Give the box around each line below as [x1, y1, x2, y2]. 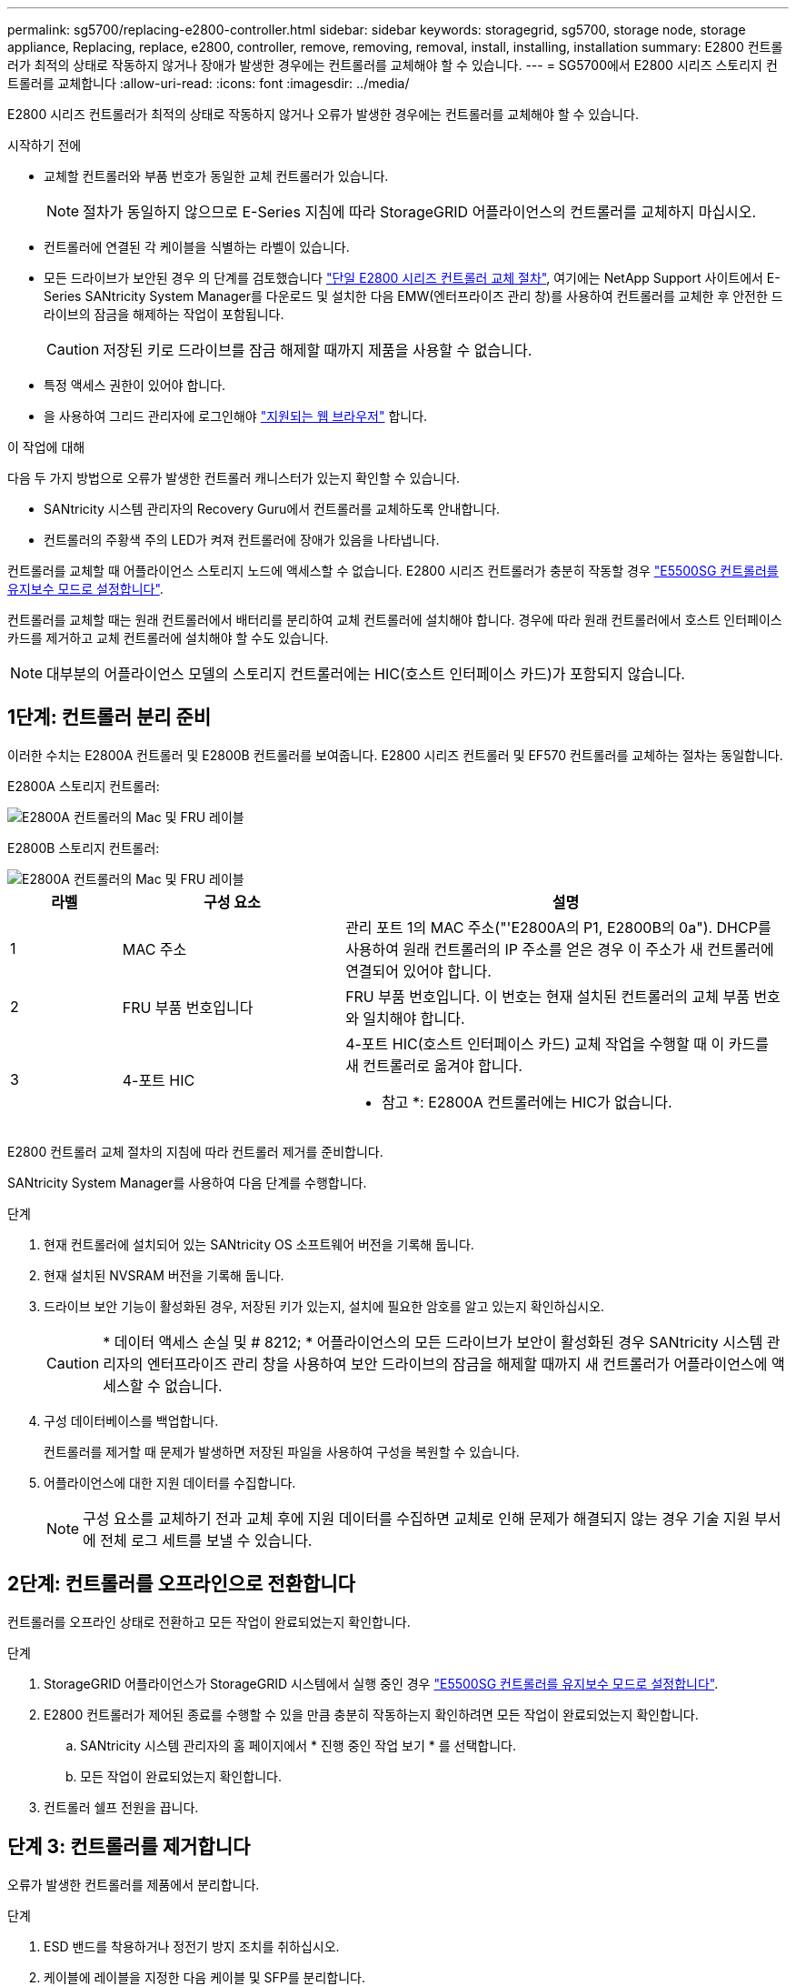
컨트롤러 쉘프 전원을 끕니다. [44, 1799, 199, 1815]
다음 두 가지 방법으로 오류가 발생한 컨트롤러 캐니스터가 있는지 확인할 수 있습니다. [7, 470, 461, 486]
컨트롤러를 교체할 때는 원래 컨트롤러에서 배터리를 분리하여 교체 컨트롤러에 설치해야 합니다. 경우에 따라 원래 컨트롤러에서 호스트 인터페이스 [7, 612, 782, 627]
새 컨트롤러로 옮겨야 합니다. [345, 1056, 522, 1075]
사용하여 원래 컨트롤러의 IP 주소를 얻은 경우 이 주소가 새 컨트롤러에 [345, 939, 774, 958]
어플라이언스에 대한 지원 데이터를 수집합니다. [44, 1474, 296, 1490]
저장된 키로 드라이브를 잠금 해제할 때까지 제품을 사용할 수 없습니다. [103, 341, 532, 359]
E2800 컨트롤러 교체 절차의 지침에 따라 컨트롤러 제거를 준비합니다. [7, 1143, 383, 1159]
